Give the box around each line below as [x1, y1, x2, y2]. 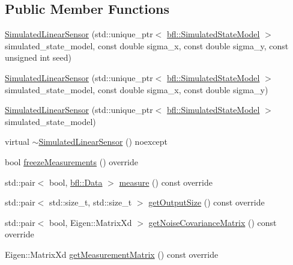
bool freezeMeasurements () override [5, 155, 138, 168]
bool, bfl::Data [49, 175, 103, 188]
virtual [5, 135, 29, 148]
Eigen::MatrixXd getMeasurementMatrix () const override [5, 248, 219, 260]
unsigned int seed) [5, 51, 71, 64]
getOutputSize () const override [148, 196, 265, 209]
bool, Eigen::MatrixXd [49, 216, 132, 228]
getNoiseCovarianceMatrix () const [148, 216, 277, 228]
